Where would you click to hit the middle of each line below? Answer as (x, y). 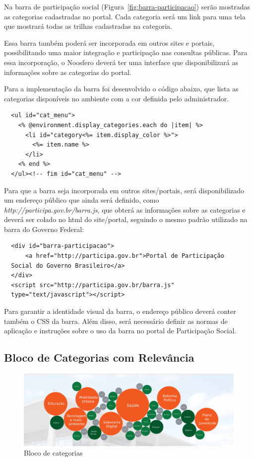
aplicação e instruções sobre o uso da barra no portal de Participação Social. (120, 331)
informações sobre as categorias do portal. (68, 72)
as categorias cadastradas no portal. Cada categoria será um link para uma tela (125, 16)
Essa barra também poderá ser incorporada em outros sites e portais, (109, 42)
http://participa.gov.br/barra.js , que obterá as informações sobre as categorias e (125, 209)
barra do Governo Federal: (44, 229)
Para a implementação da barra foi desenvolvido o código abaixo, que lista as (121, 89)
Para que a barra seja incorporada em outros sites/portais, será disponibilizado (124, 190)
